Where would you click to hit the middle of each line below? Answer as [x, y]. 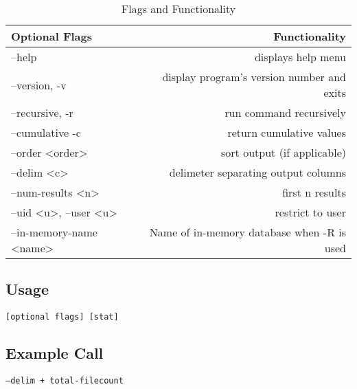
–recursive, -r [42, 112]
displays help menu [300, 57]
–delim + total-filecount [65, 381]
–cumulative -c [46, 132]
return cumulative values [287, 132]
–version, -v [39, 85]
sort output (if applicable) [284, 152]
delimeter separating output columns [257, 172]
